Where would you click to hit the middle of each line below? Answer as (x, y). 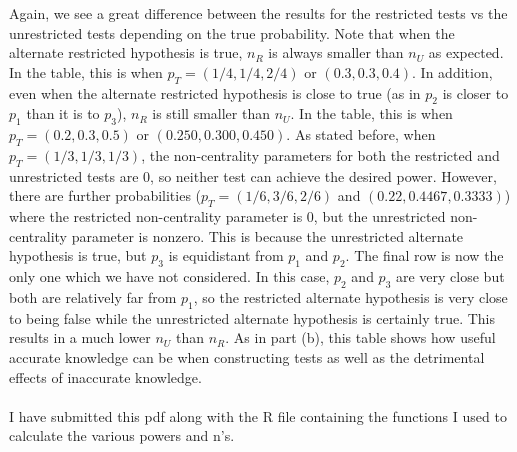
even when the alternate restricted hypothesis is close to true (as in (215, 92)
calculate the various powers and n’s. (122, 435)
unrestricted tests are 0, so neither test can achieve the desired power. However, (253, 175)
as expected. (466, 52)
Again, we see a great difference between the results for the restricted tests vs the (258, 13)
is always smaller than (336, 52)
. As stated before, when (361, 134)
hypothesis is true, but (78, 255)
